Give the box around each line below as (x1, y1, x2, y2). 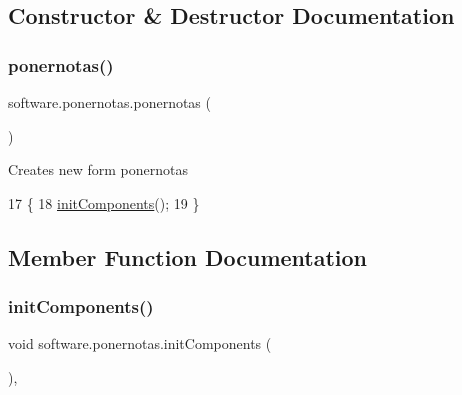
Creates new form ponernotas (8, 159, 188, 180)
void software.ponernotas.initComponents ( (8, 333, 272, 354)
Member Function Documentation (8, 241, 368, 272)
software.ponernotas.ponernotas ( (8, 92, 211, 112)
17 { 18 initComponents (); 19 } (8, 192, 200, 213)
